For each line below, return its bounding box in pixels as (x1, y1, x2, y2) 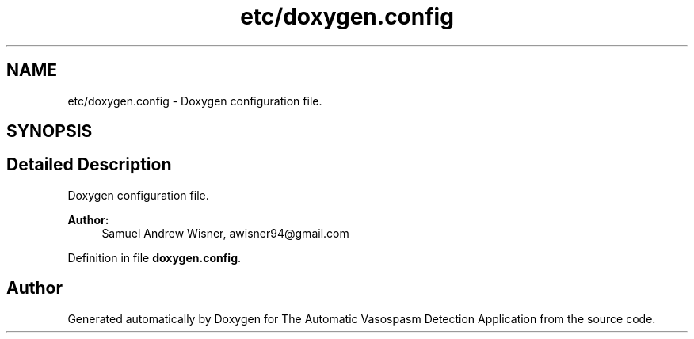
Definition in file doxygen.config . (67, 250, 242, 265)
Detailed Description (6, 154, 172, 175)
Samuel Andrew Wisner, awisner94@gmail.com (101, 226, 349, 240)
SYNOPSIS (6, 121, 93, 142)
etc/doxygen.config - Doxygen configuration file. (67, 93, 322, 108)
